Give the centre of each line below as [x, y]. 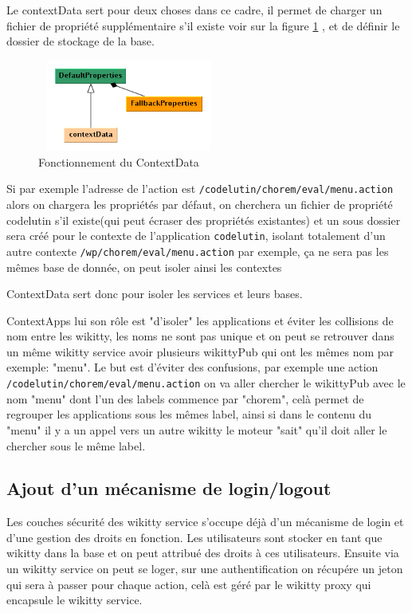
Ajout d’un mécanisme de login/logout [169, 488]
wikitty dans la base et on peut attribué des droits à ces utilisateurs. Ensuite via [203, 553]
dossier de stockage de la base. [80, 41]
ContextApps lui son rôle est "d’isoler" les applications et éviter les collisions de [200, 320]
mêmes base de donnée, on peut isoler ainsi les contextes [144, 267]
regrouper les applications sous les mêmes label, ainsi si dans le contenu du [189, 414]
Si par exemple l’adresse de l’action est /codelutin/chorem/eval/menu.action [200, 189]
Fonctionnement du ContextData [119, 161]
